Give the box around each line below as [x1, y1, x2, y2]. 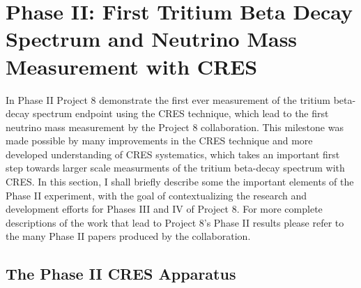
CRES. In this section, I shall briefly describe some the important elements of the [6, 174, 354, 189]
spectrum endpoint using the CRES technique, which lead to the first [32, 106, 329, 121]
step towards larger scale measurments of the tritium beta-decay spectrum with [6, 160, 345, 175]
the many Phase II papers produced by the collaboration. [6, 229, 251, 243]
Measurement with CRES [6, 52, 258, 80]
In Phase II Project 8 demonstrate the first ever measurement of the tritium [6, 92, 331, 107]
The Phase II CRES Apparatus [6, 263, 236, 285]
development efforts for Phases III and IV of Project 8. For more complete [6, 202, 323, 216]
